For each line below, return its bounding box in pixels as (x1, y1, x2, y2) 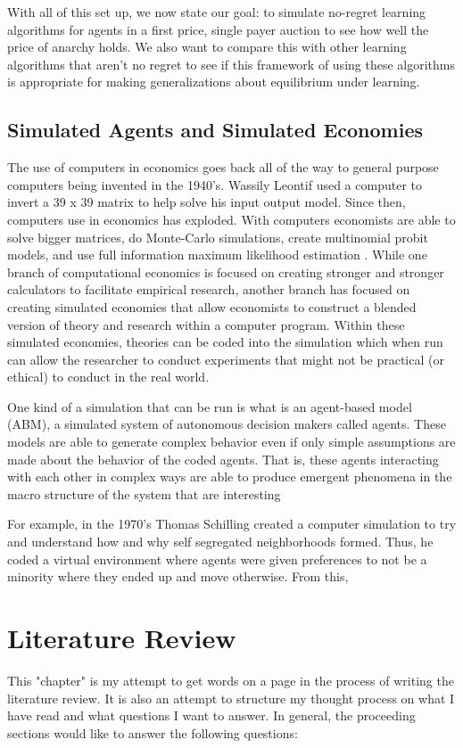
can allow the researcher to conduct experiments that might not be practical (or (7, 349, 444, 368)
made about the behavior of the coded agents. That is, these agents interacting (7, 449, 439, 468)
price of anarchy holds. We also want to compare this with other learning (7, 37, 407, 56)
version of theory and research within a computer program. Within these (7, 315, 405, 333)
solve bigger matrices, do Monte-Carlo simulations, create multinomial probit (7, 227, 428, 246)
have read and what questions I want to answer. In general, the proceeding (7, 706, 416, 725)
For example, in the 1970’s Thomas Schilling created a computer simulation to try (7, 514, 457, 533)
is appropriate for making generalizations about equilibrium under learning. (7, 72, 420, 91)
